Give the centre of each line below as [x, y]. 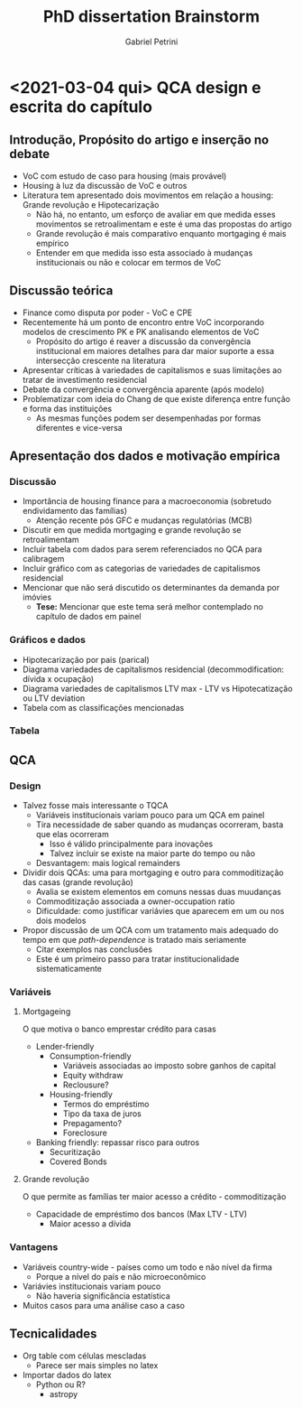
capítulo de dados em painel [88, 617]
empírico [52, 243]
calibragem [43, 559]
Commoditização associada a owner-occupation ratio [135, 901]
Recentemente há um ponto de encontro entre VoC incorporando [143, 322]
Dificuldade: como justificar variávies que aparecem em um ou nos [160, 911]
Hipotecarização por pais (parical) [86, 659]
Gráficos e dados [47, 640]
